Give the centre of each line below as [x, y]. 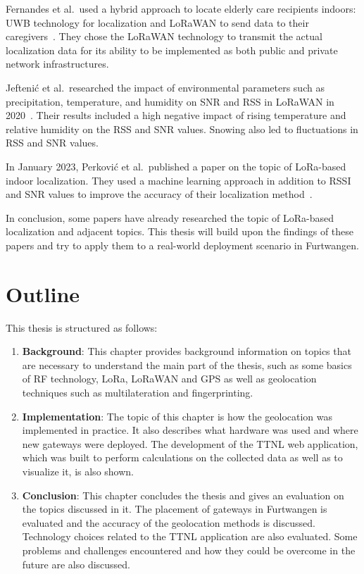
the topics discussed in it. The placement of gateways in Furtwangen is [175, 509]
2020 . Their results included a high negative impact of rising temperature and [176, 115]
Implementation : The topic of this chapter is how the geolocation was [177, 416]
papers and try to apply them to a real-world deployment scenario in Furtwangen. [182, 245]
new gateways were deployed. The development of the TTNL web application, [190, 443]
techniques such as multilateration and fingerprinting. [138, 392]
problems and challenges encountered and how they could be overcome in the [189, 550]
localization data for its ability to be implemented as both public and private [172, 50]
